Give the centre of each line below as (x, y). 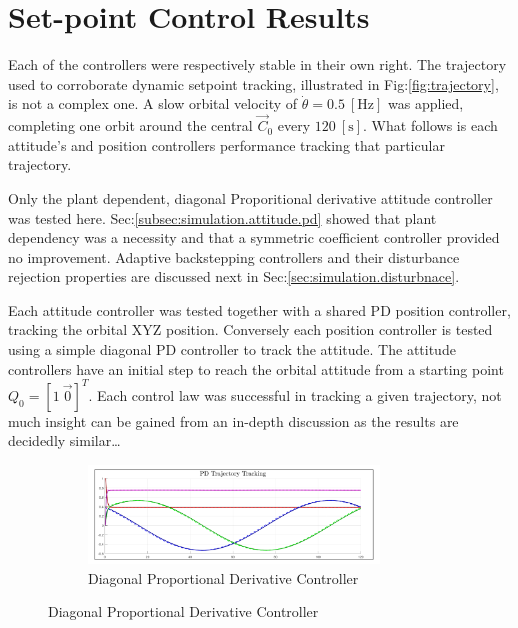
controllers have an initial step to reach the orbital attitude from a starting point (256, 368)
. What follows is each (430, 125)
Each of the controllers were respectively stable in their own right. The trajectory (257, 64)
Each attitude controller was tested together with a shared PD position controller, (259, 309)
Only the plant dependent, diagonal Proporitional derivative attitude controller (250, 197)
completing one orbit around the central (130, 125)
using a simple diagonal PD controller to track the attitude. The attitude (232, 349)
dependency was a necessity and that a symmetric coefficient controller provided (254, 237)
